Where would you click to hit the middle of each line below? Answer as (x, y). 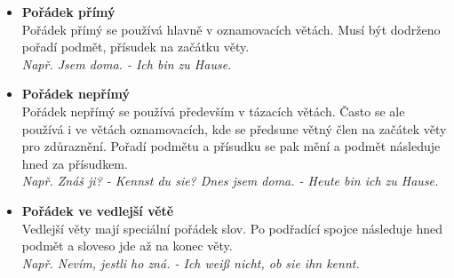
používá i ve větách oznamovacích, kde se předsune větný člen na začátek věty (234, 128)
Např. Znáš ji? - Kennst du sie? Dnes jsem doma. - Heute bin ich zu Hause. (230, 181)
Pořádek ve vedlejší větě (98, 210)
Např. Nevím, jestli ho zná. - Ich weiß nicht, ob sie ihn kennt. (191, 262)
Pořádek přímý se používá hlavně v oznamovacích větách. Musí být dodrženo (231, 29)
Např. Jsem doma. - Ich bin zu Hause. (127, 64)
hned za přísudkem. (75, 163)
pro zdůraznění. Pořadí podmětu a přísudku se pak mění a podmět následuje (231, 146)
